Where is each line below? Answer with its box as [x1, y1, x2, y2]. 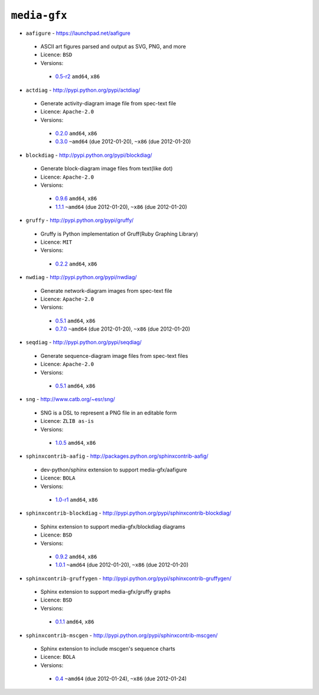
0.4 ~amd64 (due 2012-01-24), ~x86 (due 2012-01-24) [55, 675, 187, 683]
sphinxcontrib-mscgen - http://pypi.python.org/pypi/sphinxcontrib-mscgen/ [25, 632, 218, 639]
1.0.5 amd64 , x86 [55, 439, 96, 446]
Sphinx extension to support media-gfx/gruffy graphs [40, 589, 171, 596]
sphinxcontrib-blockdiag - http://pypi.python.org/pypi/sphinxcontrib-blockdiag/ [25, 509, 232, 517]
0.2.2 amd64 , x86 [55, 260, 97, 267]
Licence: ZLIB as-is [40, 418, 95, 425]
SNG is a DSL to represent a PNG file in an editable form [40, 409, 177, 416]
